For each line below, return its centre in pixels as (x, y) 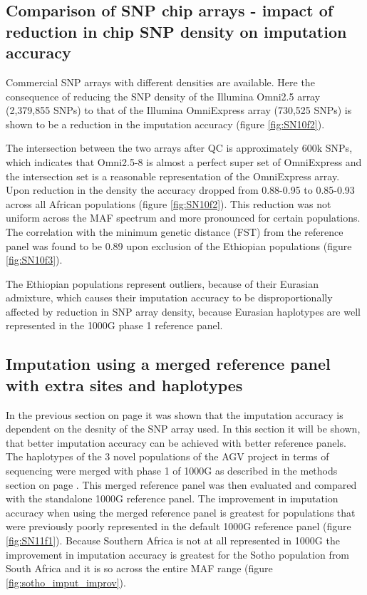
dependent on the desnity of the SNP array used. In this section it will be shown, (183, 429)
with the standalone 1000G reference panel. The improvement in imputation (172, 498)
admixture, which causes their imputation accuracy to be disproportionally (169, 297)
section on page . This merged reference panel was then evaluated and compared (181, 484)
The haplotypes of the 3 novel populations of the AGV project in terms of (167, 456)
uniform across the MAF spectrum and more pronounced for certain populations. (183, 218)
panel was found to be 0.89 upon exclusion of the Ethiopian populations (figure (179, 245)
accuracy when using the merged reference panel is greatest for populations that (181, 512)
